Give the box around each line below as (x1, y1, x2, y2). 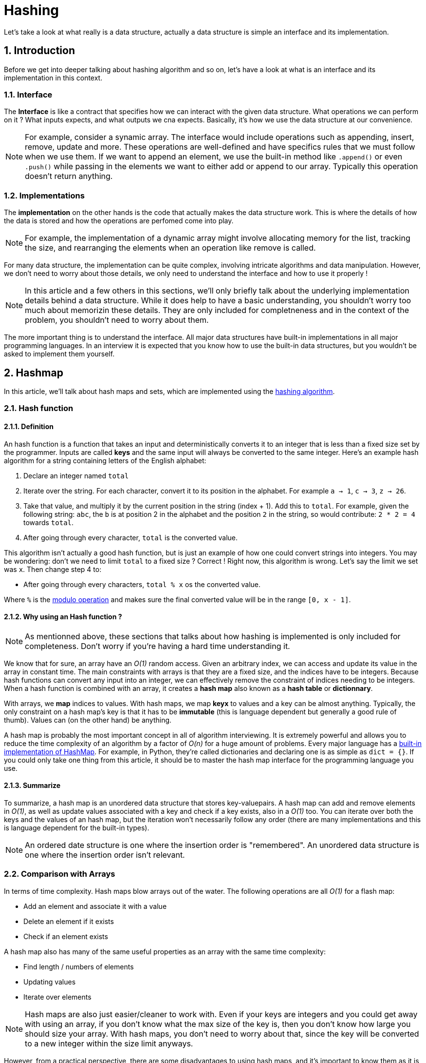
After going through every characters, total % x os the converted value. (23, 580, 260, 589)
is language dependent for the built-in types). (4, 823, 149, 832)
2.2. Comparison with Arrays (4, 869, 115, 879)
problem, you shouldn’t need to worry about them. (25, 315, 209, 325)
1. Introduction (4, 44, 75, 57)
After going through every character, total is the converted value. (23, 533, 238, 542)
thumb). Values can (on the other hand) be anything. (4, 715, 172, 724)
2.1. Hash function (4, 403, 74, 413)
